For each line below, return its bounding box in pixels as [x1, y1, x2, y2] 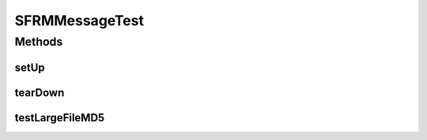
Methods [14, 35, 63, 49]
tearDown [14, 86, 65, 99]
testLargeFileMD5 [14, 111, 105, 124]
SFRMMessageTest [14, 12, 144, 29]
